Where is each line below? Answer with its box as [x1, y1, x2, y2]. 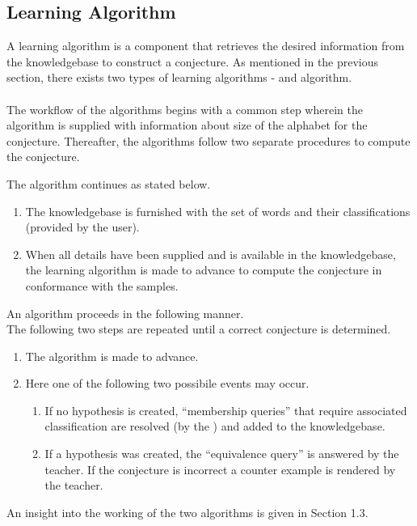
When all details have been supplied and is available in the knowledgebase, [25, 245, 396, 262]
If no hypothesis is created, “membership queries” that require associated [44, 401, 407, 418]
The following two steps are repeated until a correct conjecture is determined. [6, 320, 391, 337]
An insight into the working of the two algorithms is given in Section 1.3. [6, 503, 369, 520]
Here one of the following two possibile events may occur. [25, 375, 310, 392]
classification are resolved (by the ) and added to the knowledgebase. [44, 418, 385, 435]
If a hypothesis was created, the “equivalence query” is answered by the [44, 445, 399, 462]
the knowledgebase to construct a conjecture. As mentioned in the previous [6, 53, 379, 70]
